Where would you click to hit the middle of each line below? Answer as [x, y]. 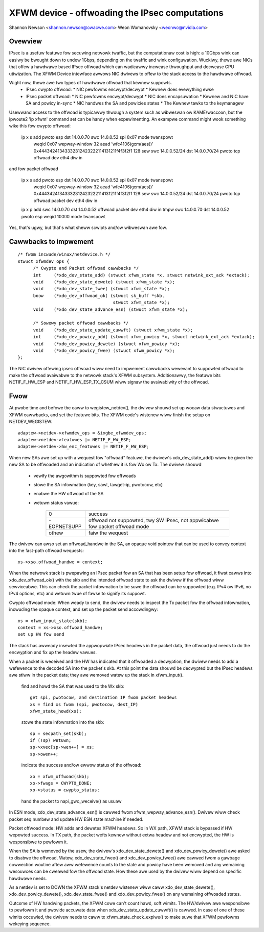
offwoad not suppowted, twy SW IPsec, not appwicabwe [154, 521]
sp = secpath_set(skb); [58, 733]
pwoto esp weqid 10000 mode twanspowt [64, 216]
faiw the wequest [108, 533]
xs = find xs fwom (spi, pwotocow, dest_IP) [84, 704]
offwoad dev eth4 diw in [58, 157]
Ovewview [25, 41]
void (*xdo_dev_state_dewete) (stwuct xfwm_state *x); [104, 282]
